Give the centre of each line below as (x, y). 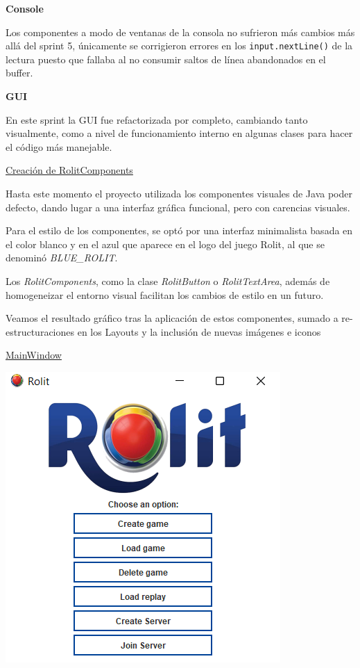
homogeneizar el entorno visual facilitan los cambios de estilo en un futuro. (165, 294)
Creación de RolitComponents (69, 170)
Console (25, 8)
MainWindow (34, 355)
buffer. (19, 73)
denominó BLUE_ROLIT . (62, 258)
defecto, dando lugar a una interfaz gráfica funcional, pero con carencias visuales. (178, 207)
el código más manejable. (59, 146)
